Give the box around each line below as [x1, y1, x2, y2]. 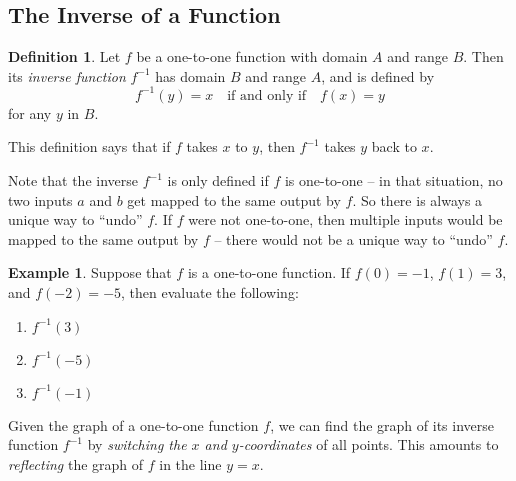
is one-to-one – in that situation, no [284, 170, 503, 191]
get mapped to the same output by [127, 189, 341, 210]
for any [8, 102, 52, 123]
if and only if [227, 88, 307, 103]
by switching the [87, 434, 187, 455]
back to [371, 136, 417, 157]
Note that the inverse [8, 170, 138, 191]
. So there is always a [352, 189, 483, 210]
